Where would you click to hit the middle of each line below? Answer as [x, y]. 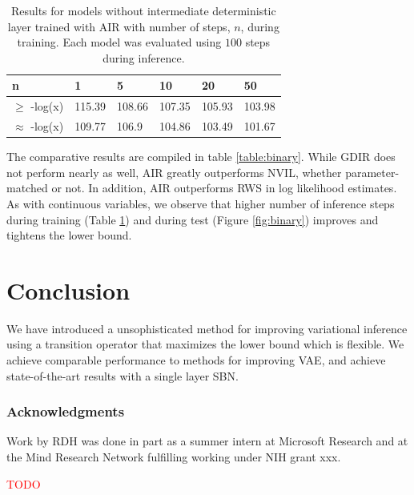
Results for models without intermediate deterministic [143, 10]
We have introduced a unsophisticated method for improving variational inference [207, 328]
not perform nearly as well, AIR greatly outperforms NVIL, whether [174, 172]
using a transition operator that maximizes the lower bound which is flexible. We [205, 344]
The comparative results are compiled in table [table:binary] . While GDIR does [201, 157]
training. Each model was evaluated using [119, 42]
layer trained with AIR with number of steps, [119, 26]
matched [27, 188]
